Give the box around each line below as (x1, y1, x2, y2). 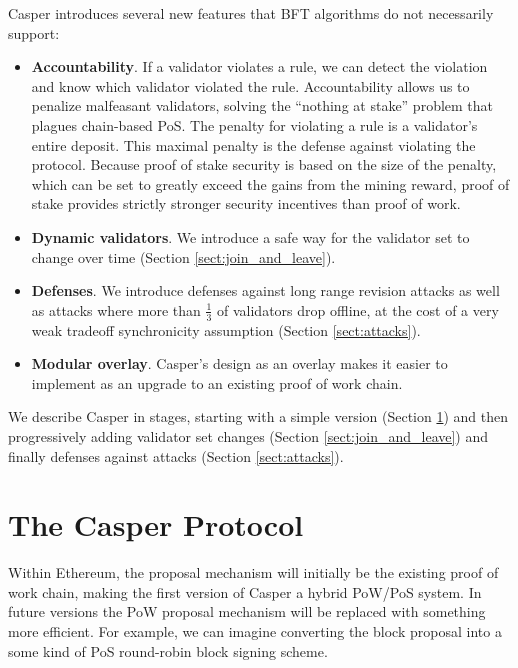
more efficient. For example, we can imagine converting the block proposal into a (8, 621, 502, 642)
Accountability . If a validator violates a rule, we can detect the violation (31, 56, 488, 77)
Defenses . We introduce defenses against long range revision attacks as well (31, 280, 500, 301)
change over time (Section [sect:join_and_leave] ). (31, 246, 336, 267)
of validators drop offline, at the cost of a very (217, 299, 499, 320)
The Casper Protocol (8, 504, 304, 545)
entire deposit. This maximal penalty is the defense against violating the (31, 134, 476, 155)
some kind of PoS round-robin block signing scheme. (8, 640, 328, 661)
